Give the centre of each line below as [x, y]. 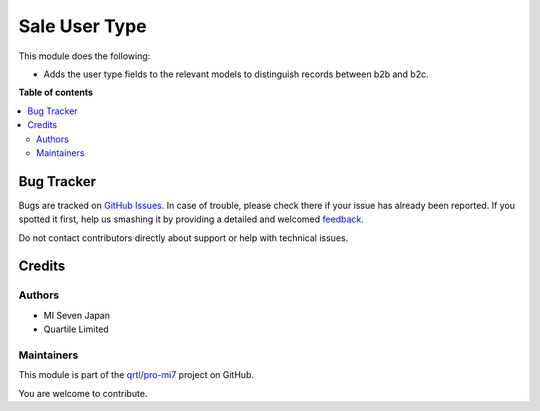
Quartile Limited [76, 329]
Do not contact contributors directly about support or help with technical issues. [183, 237]
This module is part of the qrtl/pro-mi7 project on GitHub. [136, 375]
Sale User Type [82, 26]
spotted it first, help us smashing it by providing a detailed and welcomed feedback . [191, 219]
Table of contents [56, 92]
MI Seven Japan [76, 315]
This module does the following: [84, 56]
